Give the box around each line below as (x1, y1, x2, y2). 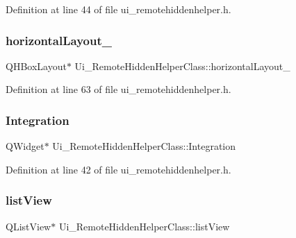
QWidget (6, 139, 44, 153)
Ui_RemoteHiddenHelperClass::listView (58, 219, 230, 233)
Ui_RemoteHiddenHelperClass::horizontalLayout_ (74, 58, 290, 73)
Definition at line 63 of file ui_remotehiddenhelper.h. (6, 82, 231, 96)
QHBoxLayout (6, 58, 67, 73)
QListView (6, 219, 51, 233)
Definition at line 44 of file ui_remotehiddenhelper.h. (6, 2, 231, 16)
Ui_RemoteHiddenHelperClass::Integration (52, 139, 236, 153)
